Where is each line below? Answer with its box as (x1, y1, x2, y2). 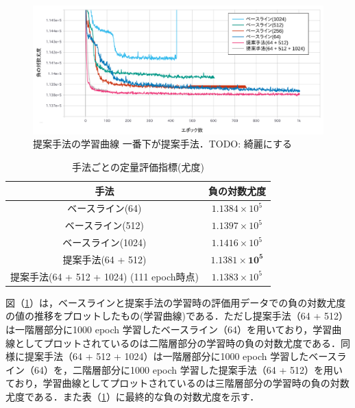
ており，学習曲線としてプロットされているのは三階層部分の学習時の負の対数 (5, 376, 350, 390)
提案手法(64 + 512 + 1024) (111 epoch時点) (10, 269, 199, 283)
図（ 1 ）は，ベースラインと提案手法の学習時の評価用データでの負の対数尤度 (5, 295, 346, 309)
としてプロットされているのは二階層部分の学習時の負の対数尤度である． (14, 335, 341, 350)
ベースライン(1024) (62, 235, 147, 250)
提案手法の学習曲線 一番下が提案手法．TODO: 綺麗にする (33, 136, 292, 151)
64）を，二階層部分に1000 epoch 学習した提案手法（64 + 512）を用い (34, 362, 343, 376)
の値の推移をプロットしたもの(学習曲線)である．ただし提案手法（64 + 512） (5, 309, 348, 323)
